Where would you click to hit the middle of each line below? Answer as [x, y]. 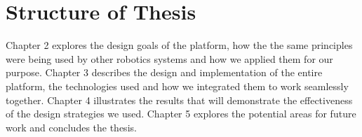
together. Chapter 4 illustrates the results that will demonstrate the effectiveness [179, 100]
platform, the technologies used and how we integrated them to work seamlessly [177, 86]
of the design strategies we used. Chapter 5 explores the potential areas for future [181, 114]
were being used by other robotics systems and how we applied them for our [169, 58]
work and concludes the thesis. [71, 127]
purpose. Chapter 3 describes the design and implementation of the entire [164, 72]
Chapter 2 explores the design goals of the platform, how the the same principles [179, 45]
